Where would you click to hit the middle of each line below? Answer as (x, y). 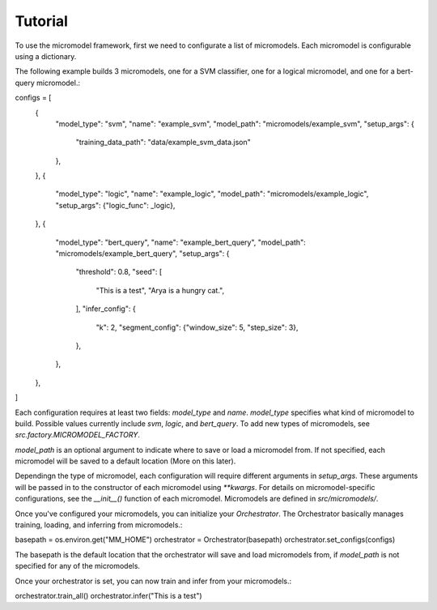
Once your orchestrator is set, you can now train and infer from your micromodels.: (153, 581)
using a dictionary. (46, 56)
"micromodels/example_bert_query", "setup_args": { (142, 254)
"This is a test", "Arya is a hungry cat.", (160, 290)
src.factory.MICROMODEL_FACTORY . (78, 435)
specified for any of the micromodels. (78, 566)
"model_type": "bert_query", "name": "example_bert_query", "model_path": (181, 242)
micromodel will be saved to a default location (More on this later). (125, 461)
